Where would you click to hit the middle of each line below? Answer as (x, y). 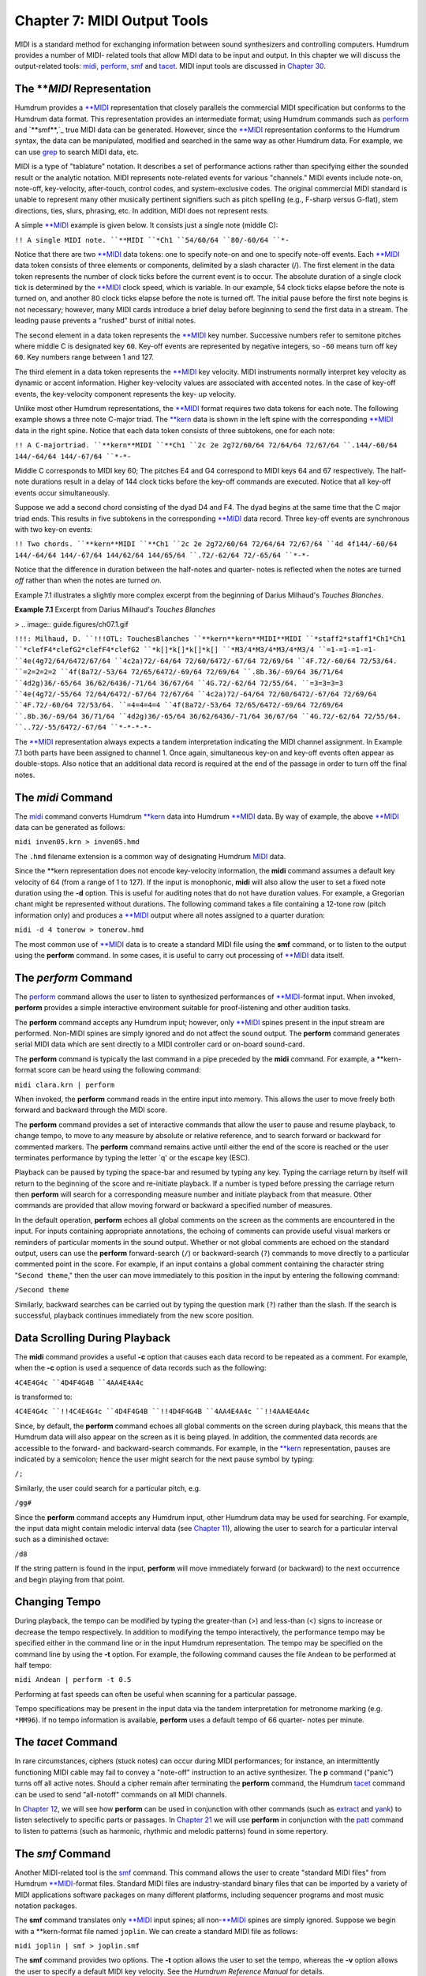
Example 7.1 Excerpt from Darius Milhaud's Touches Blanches (115, 609)
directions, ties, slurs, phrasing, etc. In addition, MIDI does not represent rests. (142, 210)
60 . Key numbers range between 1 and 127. (84, 357)
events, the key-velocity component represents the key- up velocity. (125, 394)
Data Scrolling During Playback (93, 1338)
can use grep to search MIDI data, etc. (77, 152)
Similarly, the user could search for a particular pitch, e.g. (108, 1488)
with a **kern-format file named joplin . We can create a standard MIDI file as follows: (156, 1931)
